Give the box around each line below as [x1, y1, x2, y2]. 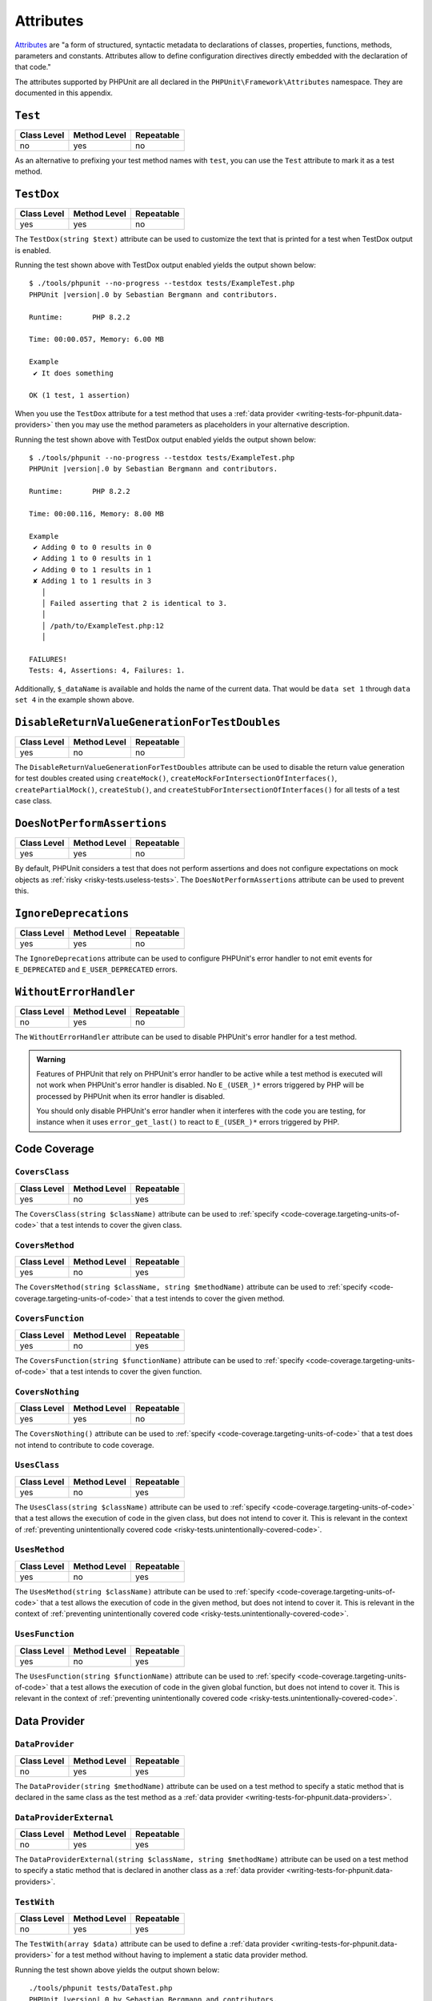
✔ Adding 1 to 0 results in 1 [33, 554, 152, 563]
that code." [14, 62, 51, 72]
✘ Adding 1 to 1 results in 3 [33, 576, 152, 586]
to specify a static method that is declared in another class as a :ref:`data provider [14, 1866, 285, 1875]
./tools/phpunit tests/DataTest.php [29, 1983, 173, 1993]
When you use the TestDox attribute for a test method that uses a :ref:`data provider [14, 408, 294, 418]
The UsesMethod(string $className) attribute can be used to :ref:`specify [14, 1586, 275, 1596]
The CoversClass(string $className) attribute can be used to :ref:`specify [14, 1209, 279, 1218]
